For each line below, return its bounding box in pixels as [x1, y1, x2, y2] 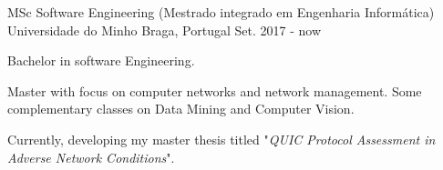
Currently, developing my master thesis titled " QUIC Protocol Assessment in [7, 129, 436, 148]
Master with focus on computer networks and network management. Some [7, 81, 422, 100]
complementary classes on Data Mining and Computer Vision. [7, 99, 355, 118]
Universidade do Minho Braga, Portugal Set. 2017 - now [7, 20, 322, 39]
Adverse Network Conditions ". [7, 147, 175, 166]
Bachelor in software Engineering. [7, 51, 195, 70]
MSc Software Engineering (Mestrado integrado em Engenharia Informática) [7, 3, 435, 21]
